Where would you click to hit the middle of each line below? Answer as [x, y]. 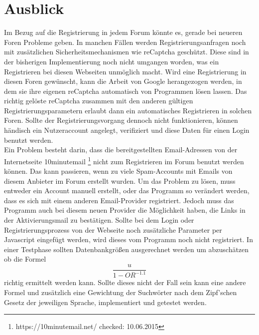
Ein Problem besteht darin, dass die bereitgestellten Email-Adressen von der [121, 150]
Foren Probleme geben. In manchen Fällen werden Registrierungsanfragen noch [125, 42]
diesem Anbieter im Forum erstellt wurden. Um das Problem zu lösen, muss [120, 180]
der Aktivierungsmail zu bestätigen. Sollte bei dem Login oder [99, 220]
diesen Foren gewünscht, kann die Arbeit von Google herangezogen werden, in [123, 81]
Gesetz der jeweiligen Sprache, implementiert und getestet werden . [105, 302]
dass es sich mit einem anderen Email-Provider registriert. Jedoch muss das [119, 200]
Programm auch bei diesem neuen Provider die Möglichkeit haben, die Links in [125, 210]
